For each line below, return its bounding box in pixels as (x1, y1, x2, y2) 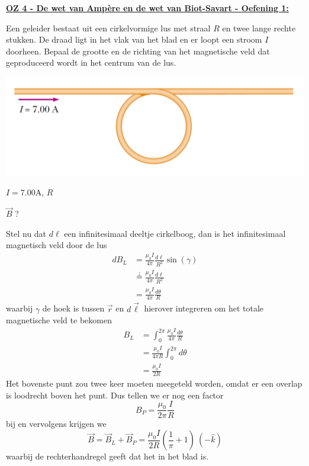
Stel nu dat (6, 227, 47, 239)
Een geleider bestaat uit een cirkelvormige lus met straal (6, 21, 211, 34)
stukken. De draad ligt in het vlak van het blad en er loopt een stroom (6, 33, 262, 46)
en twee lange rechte (222, 21, 296, 34)
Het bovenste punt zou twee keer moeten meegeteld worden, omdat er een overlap (6, 377, 302, 390)
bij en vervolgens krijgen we (6, 417, 107, 430)
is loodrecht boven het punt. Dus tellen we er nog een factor (6, 388, 224, 401)
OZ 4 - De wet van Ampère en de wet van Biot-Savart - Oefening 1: (6, 2, 289, 14)
